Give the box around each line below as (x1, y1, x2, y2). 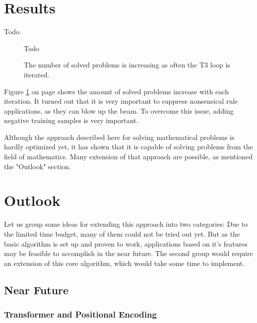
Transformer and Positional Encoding (4, 308, 157, 321)
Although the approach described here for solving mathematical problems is (4, 131, 235, 142)
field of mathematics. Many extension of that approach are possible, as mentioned (4, 151, 253, 162)
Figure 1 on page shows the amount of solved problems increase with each (4, 86, 229, 96)
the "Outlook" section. (4, 161, 71, 171)
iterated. (24, 69, 50, 79)
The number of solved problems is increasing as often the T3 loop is (24, 60, 230, 70)
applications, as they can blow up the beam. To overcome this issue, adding (4, 105, 234, 116)
